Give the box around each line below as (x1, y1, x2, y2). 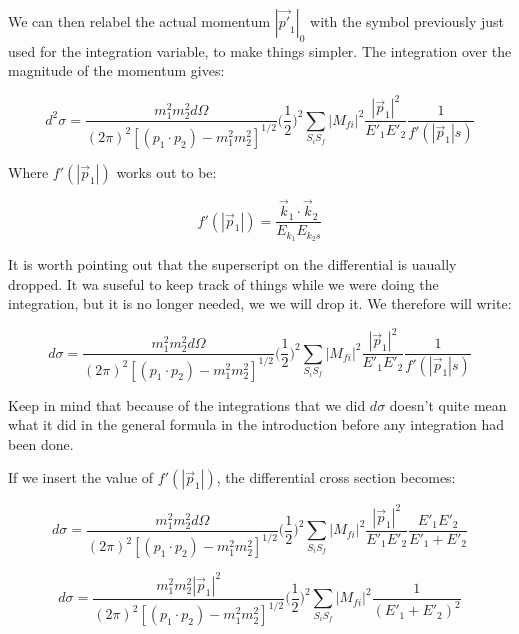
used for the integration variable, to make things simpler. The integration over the (8, 40, 512, 61)
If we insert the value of (8, 467, 154, 488)
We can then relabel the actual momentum (8, 11, 271, 31)
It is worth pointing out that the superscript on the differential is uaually (8, 254, 457, 274)
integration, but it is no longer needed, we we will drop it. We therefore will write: (8, 293, 512, 314)
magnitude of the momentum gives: (8, 60, 225, 81)
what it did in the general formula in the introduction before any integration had (8, 414, 505, 435)
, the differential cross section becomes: (216, 467, 456, 488)
